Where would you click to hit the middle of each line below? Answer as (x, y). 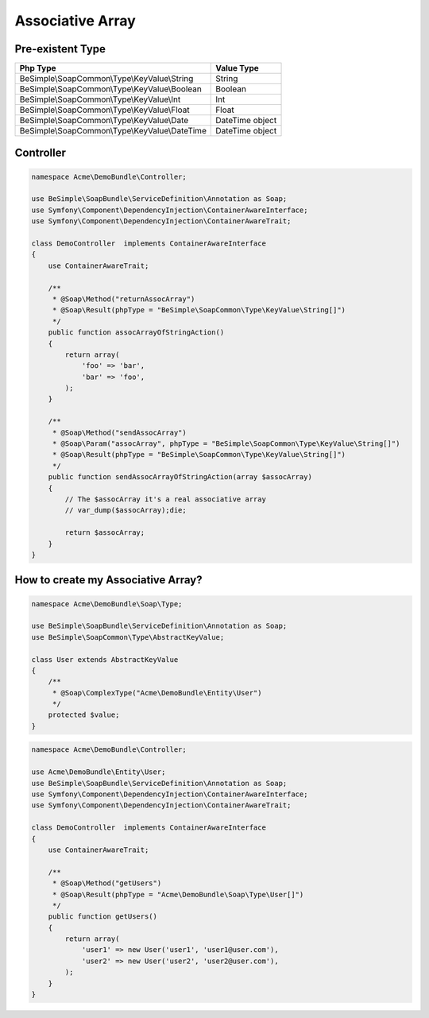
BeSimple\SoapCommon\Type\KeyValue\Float (104, 110)
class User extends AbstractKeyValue (105, 659)
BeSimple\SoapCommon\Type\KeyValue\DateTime (113, 131)
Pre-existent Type (60, 49)
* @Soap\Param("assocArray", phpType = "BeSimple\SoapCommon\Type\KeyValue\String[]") (226, 444)
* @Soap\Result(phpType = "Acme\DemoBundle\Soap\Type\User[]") (178, 894)
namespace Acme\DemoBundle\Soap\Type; (107, 604)
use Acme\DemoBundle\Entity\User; (99, 772)
